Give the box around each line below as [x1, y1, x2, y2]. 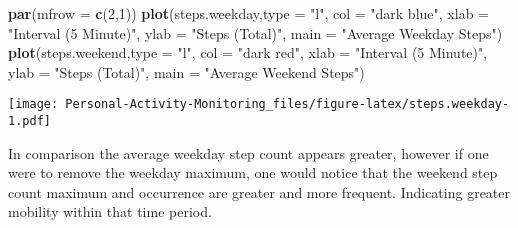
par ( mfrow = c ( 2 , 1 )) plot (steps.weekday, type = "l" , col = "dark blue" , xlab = [8, 3, 489, 23]
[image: [8, 97, 59, 112]
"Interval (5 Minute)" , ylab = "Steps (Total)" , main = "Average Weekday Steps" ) [8, 22, 503, 43]
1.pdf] [8, 114, 51, 129]
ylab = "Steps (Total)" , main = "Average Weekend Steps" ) [8, 61, 365, 82]
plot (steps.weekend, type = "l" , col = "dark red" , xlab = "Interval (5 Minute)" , [8, 42, 488, 63]
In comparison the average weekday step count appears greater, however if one [8, 142, 489, 163]
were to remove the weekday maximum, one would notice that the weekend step [8, 162, 498, 183]
